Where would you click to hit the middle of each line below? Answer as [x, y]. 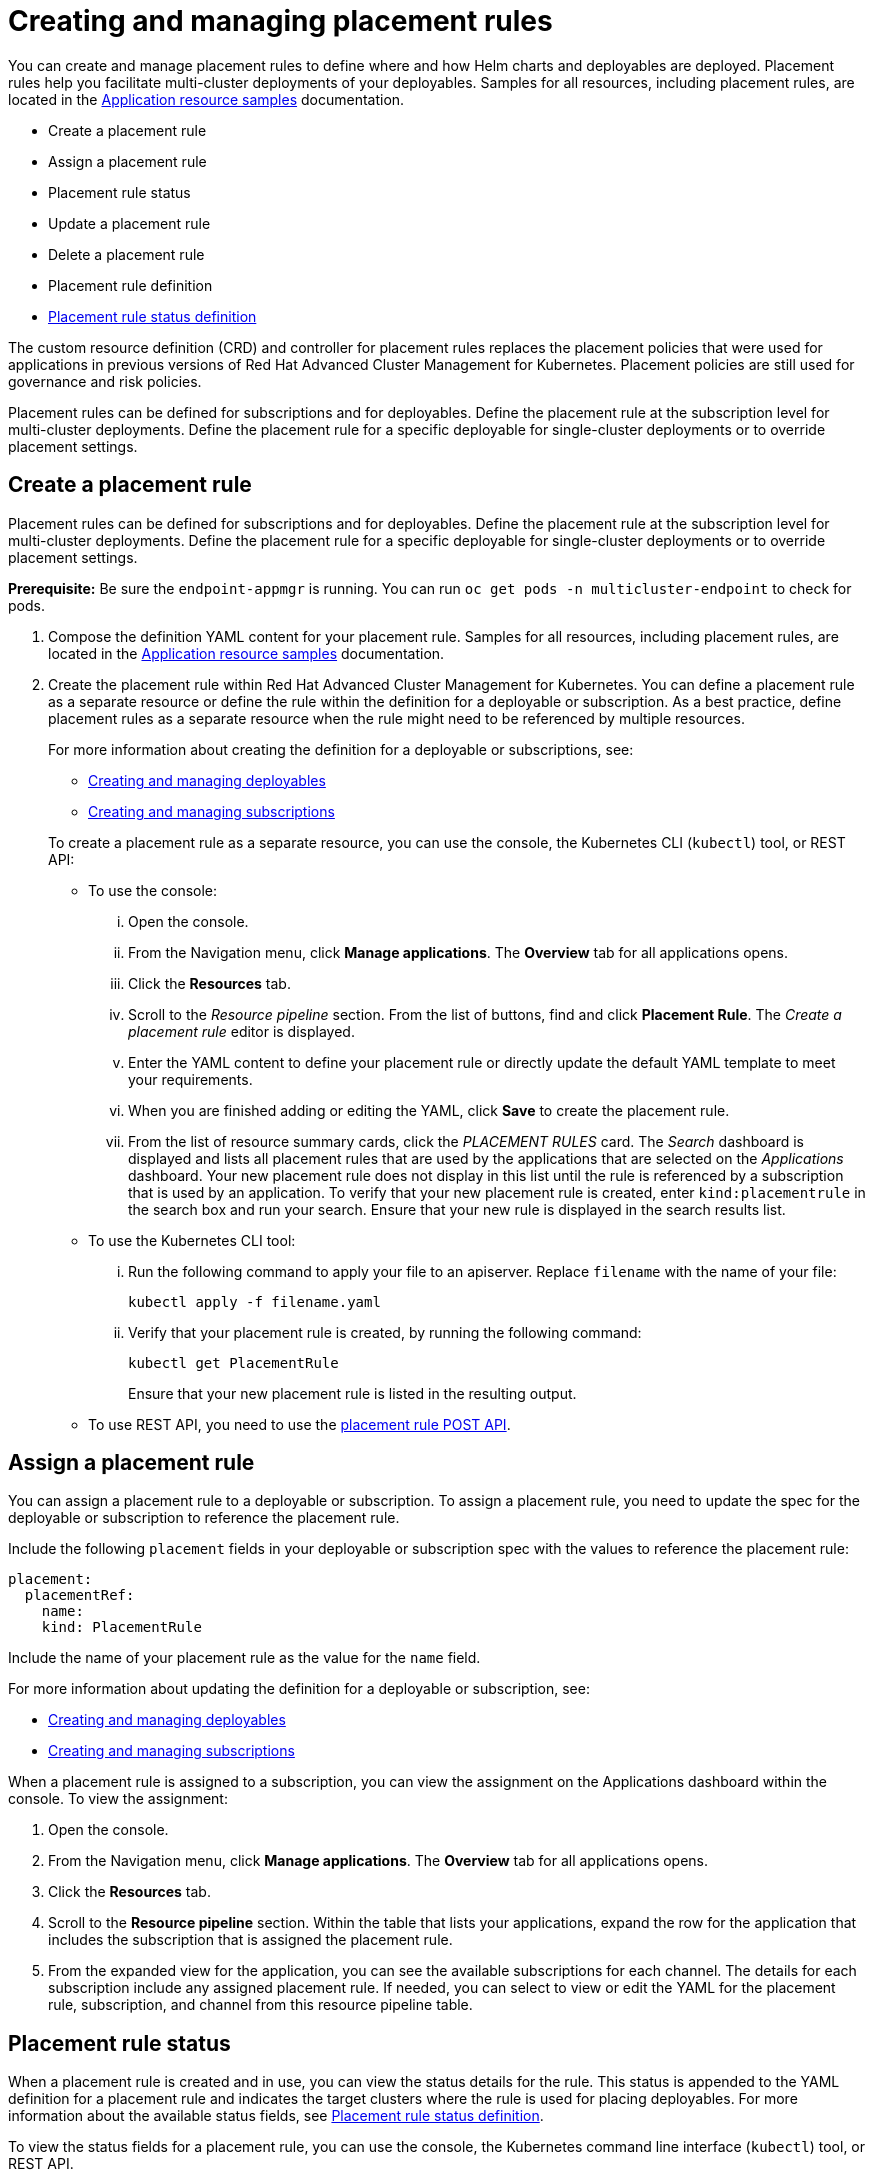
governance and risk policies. [105, 381]
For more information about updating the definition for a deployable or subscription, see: [299, 1689]
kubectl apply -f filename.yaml [254, 1301]
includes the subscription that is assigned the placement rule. [250, 1940]
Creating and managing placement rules [280, 21]
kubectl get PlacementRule [233, 1362]
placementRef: [79, 1595]
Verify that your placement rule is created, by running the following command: [385, 1332]
